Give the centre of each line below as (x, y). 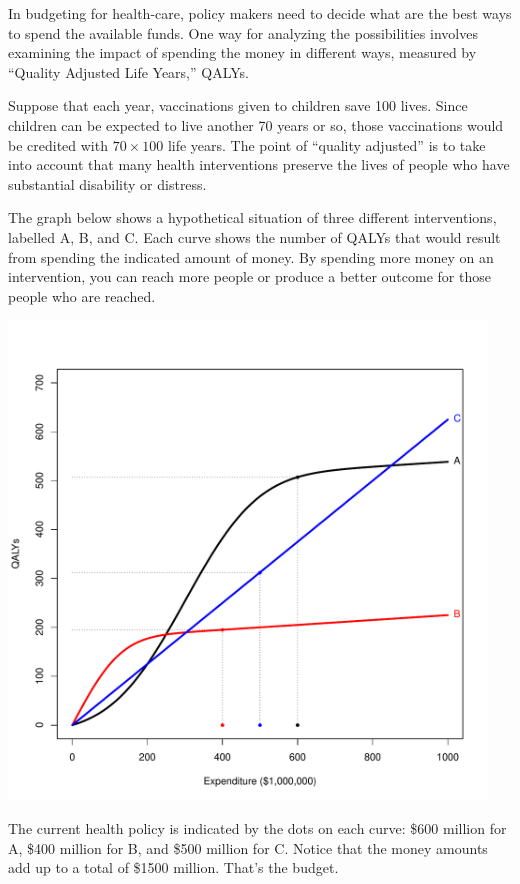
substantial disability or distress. (107, 183)
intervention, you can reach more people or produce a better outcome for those (249, 276)
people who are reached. (82, 295)
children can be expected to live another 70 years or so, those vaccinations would (256, 124)
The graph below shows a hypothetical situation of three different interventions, (252, 217)
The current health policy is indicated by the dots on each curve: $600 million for (257, 827)
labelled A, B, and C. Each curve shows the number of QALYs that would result (254, 236)
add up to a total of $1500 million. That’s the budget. (173, 867)
